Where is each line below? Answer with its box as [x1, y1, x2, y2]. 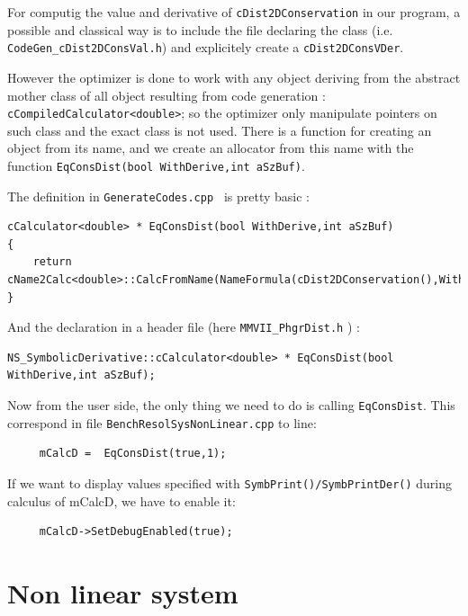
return [32, 255, 72, 269]
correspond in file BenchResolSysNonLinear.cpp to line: [7, 413, 317, 432]
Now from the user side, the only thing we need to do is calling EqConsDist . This [7, 396, 455, 415]
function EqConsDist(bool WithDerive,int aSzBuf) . [7, 156, 305, 174]
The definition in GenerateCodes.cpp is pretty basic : [7, 186, 310, 205]
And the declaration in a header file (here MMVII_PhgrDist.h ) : [7, 317, 360, 336]
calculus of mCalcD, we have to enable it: [7, 491, 236, 510]
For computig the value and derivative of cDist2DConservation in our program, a [7, 3, 461, 21]
